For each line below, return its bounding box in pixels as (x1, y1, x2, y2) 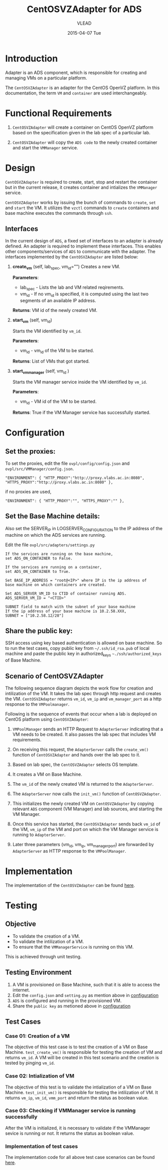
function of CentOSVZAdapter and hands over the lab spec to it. (12, 751, 140, 758)
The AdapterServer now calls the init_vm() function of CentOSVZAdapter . (12, 791, 161, 797)
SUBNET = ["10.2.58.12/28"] (5, 613, 64, 618)
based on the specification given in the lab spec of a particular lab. (12, 129, 150, 135)
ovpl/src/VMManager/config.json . (5, 465, 74, 471)
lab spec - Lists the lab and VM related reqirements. (20, 284, 124, 291)
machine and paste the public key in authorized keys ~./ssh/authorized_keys (5, 650, 162, 658)
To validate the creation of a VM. (12, 933, 80, 939)
